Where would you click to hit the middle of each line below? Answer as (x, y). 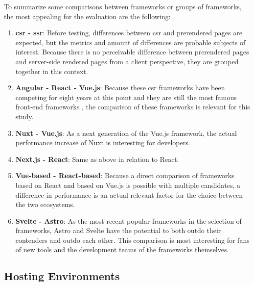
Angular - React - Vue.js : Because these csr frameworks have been (120, 88)
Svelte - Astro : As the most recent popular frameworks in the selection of (128, 221)
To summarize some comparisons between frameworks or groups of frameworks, (123, 6)
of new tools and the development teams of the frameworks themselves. (122, 249)
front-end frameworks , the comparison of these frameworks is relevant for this (133, 107)
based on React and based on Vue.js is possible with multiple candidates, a (128, 185)
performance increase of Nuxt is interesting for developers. (103, 143)
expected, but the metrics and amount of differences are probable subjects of (130, 42)
